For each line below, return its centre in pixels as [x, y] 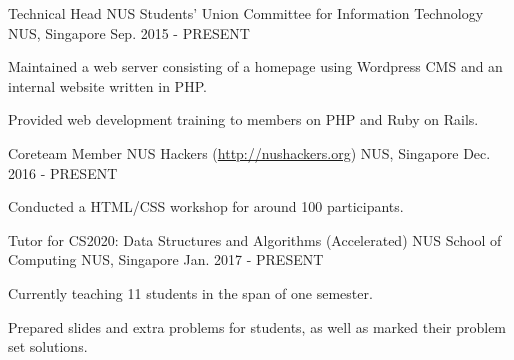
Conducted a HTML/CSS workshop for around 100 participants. [206, 206]
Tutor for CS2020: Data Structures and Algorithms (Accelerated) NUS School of [255, 239]
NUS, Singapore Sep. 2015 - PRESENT [129, 32]
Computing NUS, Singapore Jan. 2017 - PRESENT [166, 259]
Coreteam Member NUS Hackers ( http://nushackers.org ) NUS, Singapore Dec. [249, 152]
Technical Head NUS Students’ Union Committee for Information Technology [246, 13]
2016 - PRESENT [63, 172]
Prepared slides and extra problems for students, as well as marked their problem [257, 326]
